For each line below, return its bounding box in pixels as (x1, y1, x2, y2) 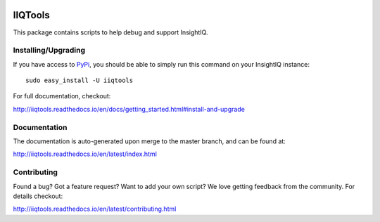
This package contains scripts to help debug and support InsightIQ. (13, 28, 208, 37)
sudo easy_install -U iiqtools (25, 77, 134, 84)
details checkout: (13, 192, 63, 200)
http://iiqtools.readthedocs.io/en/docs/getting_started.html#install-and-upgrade (13, 105, 246, 113)
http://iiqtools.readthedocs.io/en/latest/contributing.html (13, 204, 177, 214)
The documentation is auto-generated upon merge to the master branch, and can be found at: (13, 137, 286, 145)
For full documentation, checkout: (13, 92, 111, 100)
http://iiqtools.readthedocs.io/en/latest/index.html (13, 150, 158, 158)
